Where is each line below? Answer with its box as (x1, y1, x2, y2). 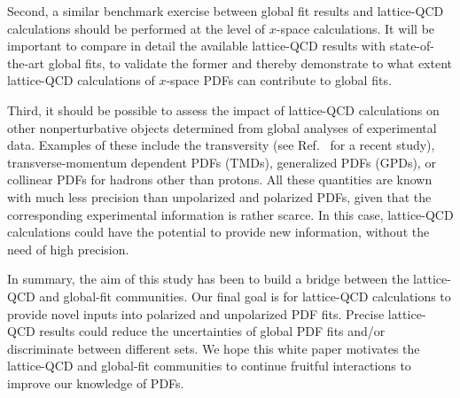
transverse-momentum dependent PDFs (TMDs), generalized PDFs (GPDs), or (7, 152, 436, 171)
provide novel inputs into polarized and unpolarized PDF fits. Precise (7, 304, 385, 323)
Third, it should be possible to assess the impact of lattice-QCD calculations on (7, 100, 440, 119)
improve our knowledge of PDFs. (7, 373, 184, 392)
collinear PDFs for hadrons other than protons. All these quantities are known (7, 170, 433, 189)
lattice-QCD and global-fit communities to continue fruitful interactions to (7, 356, 411, 375)
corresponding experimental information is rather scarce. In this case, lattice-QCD (7, 205, 454, 223)
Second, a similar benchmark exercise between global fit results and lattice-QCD (7, 2, 444, 20)
